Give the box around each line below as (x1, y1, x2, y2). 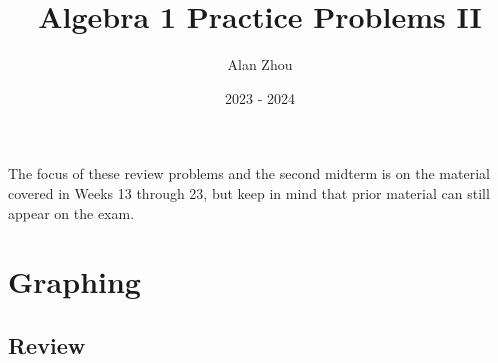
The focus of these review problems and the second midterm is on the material (8, 163, 490, 184)
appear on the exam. (8, 202, 135, 223)
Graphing (8, 261, 141, 302)
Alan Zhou (227, 54, 293, 75)
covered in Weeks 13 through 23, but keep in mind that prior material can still (8, 182, 490, 203)
